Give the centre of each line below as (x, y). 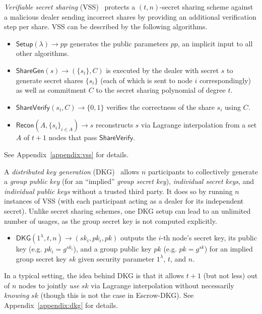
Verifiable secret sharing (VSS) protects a (70, 7)
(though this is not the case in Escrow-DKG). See (117, 295)
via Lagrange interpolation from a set (199, 125)
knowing (17, 295)
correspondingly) (225, 80)
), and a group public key (112, 249)
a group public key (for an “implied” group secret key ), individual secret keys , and (129, 181)
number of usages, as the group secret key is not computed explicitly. (111, 221)
